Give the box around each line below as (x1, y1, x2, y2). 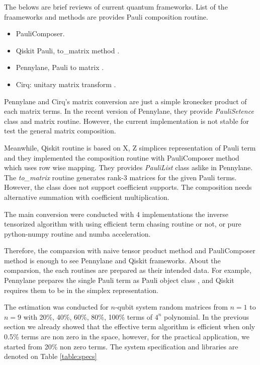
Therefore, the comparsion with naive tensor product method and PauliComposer (4, 245, 255, 256)
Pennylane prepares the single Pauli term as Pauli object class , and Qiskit (4, 275, 234, 285)
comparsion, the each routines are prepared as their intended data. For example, (4, 265, 251, 275)
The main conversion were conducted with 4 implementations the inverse (4, 208, 228, 219)
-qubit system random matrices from (115, 302, 228, 312)
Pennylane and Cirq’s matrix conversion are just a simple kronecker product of (4, 96, 247, 106)
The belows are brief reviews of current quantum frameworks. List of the (4, 2, 228, 12)
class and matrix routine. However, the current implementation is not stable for (4, 115, 249, 126)
